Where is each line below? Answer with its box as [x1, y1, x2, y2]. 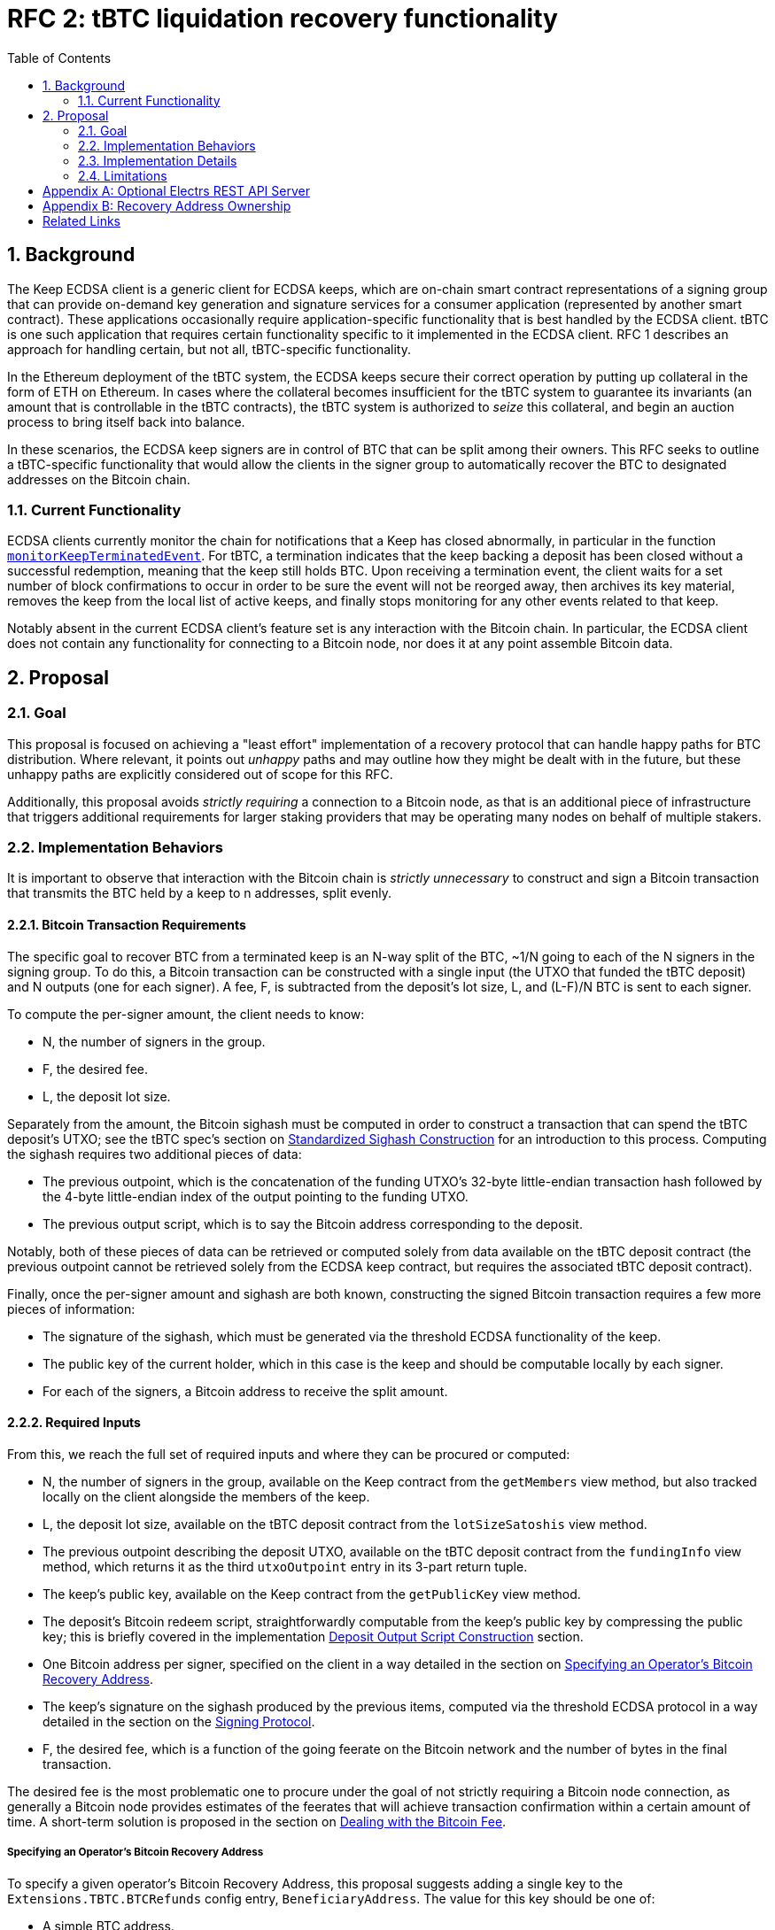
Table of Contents [7, 50, 112, 66]
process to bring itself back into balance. [7, 413, 245, 429]
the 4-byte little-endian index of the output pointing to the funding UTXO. [43, 1188, 469, 1204]
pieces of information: [7, 1301, 136, 1316]
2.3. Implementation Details [78, 152, 237, 168]
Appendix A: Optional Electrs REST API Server [43, 182, 310, 198]
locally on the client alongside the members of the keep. [43, 1488, 370, 1504]
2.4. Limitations [78, 167, 167, 183]
